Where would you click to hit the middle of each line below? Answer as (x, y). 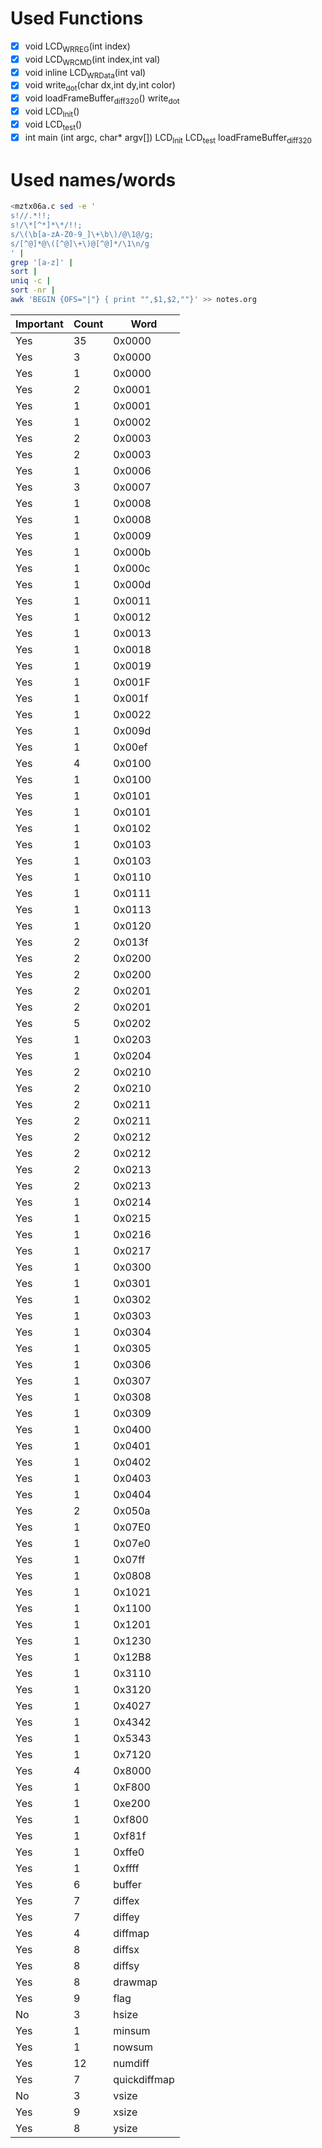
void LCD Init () (52, 112)
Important (39, 324)
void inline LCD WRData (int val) (85, 73)
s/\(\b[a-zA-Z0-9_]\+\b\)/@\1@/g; (82, 234)
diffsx (126, 1949)
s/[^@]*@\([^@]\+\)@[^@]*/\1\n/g (80, 243)
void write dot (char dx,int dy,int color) (100, 86)
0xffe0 (129, 1852)
